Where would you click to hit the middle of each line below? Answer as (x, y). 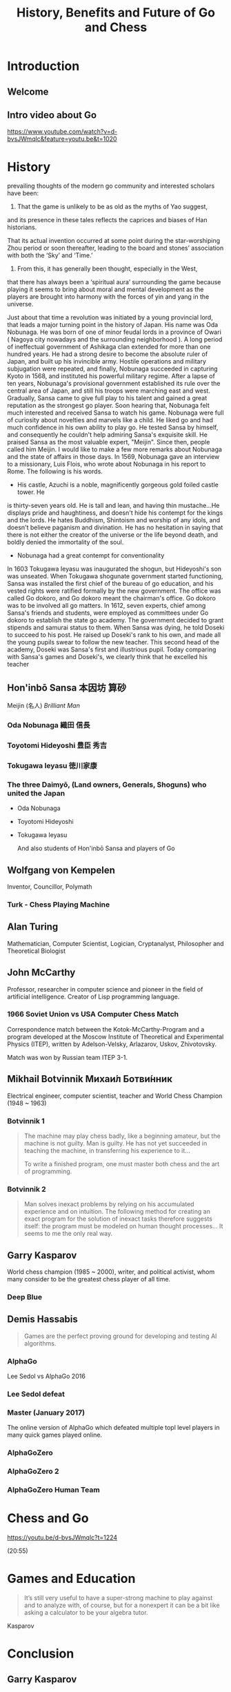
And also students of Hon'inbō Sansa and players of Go (96, 848)
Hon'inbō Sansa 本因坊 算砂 (67, 688)
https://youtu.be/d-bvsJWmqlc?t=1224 (62, 1537)
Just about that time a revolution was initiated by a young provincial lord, (110, 317)
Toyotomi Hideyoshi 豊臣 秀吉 (57, 745)
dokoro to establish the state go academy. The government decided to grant (115, 620)
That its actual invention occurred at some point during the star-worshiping (114, 241)
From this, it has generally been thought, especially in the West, (107, 269)
